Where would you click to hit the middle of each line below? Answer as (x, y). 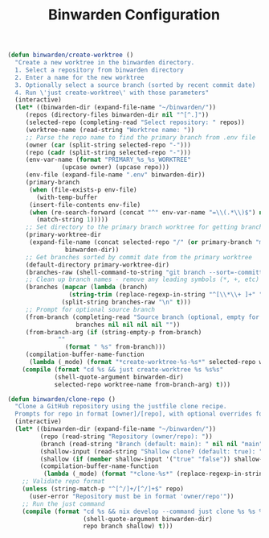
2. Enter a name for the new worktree (80, 77)
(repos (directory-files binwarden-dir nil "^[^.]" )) (117, 115)
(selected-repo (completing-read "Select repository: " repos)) (135, 122)
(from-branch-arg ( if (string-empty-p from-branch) (114, 332)
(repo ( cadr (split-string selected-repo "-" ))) (108, 152)
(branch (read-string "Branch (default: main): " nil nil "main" (151, 444)
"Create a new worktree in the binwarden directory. (105, 63)
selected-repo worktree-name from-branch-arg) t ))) (142, 384)
